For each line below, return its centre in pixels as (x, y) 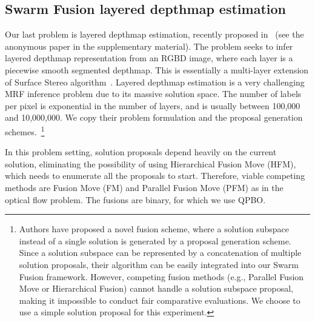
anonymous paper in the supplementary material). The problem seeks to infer (149, 46)
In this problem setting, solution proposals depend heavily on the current (141, 152)
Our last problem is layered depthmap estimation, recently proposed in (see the (154, 34)
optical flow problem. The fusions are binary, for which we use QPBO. (135, 199)
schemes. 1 (25, 130)
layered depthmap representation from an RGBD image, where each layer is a (149, 58)
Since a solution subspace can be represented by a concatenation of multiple (160, 253)
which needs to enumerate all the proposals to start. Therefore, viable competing (155, 176)
